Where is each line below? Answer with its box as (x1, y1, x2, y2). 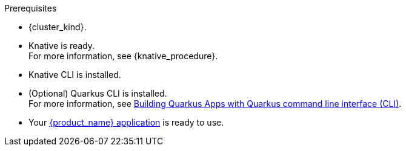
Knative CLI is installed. (28, 69, 121, 80)
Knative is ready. (28, 40, 95, 51)
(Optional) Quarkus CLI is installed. (28, 88, 167, 98)
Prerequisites (4, 3, 57, 13)
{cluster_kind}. (28, 22, 87, 32)
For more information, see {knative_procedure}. (28, 51, 218, 61)
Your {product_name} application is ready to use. (28, 117, 224, 127)
